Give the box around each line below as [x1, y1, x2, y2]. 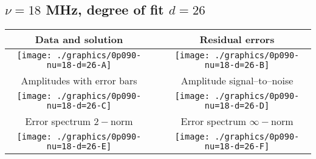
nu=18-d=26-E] [46, 141, 112, 152]
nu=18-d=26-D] [204, 101, 270, 111]
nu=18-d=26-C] [46, 101, 112, 111]
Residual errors [199, 32, 275, 47]
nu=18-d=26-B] [204, 60, 270, 70]
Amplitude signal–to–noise [180, 73, 294, 88]
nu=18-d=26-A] [46, 60, 112, 70]
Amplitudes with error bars [21, 73, 137, 88]
